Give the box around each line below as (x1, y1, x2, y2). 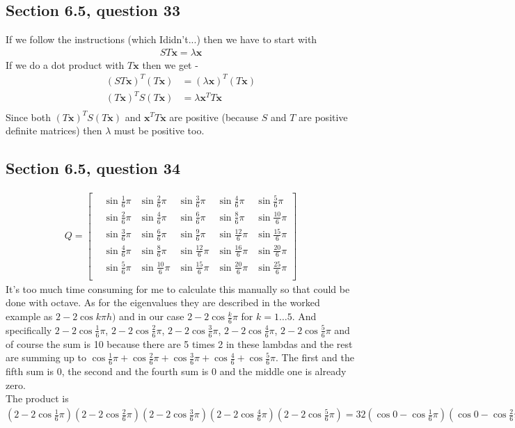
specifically (6, 322, 52, 337)
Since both (6, 109, 51, 124)
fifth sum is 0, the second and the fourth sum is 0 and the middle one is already (6, 364, 347, 379)
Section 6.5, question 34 (6, 157, 180, 179)
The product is (6, 391, 69, 406)
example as (6, 309, 53, 324)
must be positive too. (114, 123, 205, 138)
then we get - (142, 57, 198, 72)
